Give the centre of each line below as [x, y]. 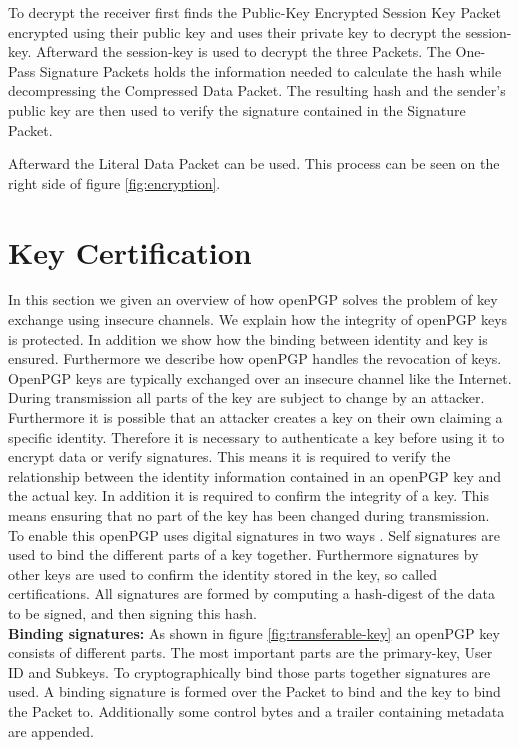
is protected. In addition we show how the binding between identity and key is [248, 338]
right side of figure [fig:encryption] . [114, 182]
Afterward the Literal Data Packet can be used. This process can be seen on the [254, 163]
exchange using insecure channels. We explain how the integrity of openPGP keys [258, 319]
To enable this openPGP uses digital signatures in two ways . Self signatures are [254, 534]
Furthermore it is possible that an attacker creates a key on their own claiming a [255, 417]
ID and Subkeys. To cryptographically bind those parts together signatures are [249, 671]
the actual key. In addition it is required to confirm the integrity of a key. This [248, 495]
